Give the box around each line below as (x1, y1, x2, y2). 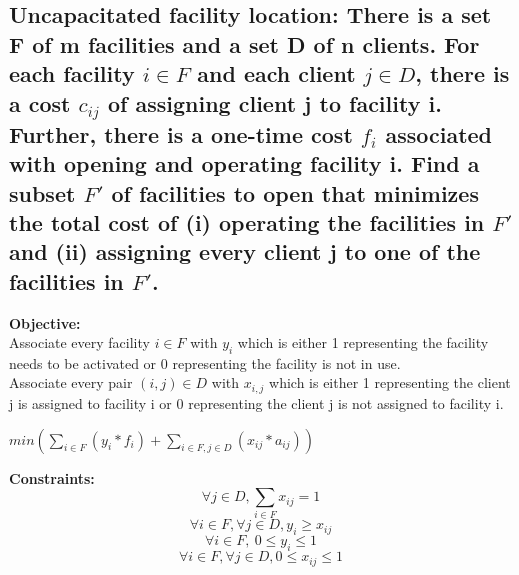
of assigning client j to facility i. (108, 87, 442, 118)
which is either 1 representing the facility (237, 332, 489, 353)
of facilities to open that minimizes (111, 177, 479, 208)
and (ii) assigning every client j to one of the (9, 236, 481, 267)
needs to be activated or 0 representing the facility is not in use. (9, 352, 401, 373)
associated (385, 118, 492, 149)
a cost (9, 87, 71, 118)
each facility (9, 58, 135, 89)
